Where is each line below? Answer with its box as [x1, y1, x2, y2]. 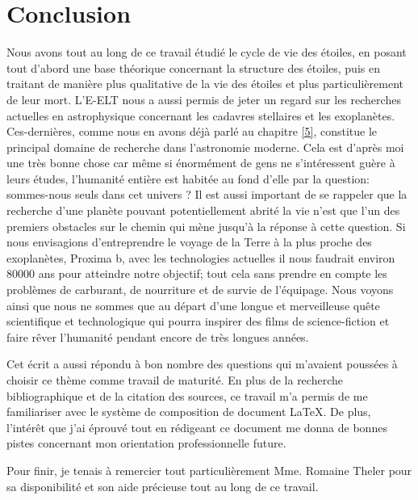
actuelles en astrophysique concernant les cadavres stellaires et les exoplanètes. [6, 107, 395, 124]
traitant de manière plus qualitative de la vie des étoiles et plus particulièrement [6, 75, 404, 92]
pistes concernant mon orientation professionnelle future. [6, 435, 286, 452]
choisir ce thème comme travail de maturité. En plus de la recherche [6, 372, 343, 388]
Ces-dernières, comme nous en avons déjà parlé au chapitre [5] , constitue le [6, 123, 378, 140]
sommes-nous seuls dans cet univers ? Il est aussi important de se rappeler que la [6, 186, 408, 203]
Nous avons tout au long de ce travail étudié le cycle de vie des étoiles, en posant [6, 44, 407, 61]
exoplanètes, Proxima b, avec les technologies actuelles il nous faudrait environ [6, 249, 395, 266]
